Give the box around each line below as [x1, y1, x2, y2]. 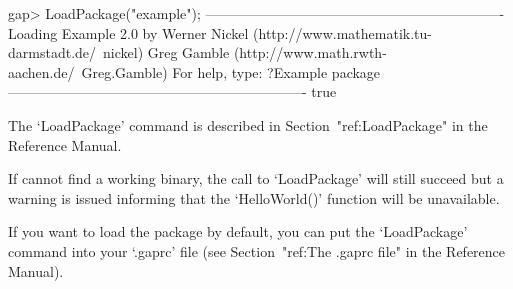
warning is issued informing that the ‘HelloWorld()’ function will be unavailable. [8, 187, 500, 208]
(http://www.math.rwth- [233, 42, 387, 63]
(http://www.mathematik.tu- [253, 22, 432, 43]
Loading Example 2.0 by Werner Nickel [8, 22, 249, 43]
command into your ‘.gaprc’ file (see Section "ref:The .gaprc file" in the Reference [8, 240, 506, 261]
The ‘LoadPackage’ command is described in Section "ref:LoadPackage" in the [8, 114, 488, 135]
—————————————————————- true [8, 81, 337, 102]
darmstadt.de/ [8, 42, 97, 63]
